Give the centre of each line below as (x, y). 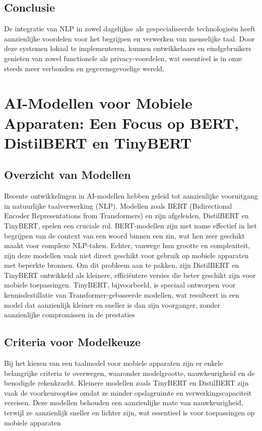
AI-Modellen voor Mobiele (98, 103)
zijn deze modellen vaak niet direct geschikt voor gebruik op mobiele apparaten (126, 255)
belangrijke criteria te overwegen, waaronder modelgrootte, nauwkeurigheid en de (129, 373)
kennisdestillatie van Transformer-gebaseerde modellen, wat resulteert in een (122, 295)
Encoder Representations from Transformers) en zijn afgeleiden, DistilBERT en (126, 215)
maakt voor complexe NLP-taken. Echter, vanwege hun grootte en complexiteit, (127, 245)
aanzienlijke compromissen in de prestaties (70, 315)
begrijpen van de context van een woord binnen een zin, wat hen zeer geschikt (124, 235)
